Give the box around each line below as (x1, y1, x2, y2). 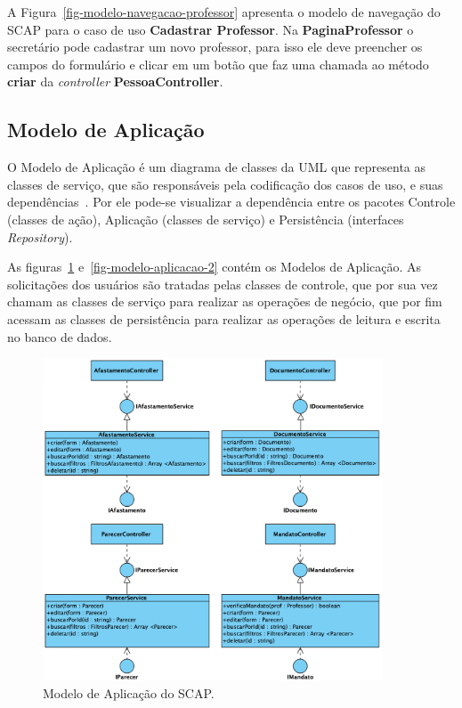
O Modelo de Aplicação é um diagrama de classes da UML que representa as (7, 158, 426, 176)
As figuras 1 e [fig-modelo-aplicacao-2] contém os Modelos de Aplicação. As (7, 257, 422, 276)
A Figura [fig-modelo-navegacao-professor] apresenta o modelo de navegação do (7, 3, 441, 20)
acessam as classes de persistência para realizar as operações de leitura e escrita (7, 309, 441, 328)
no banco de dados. (7, 327, 112, 346)
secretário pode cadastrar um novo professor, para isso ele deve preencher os (7, 37, 423, 56)
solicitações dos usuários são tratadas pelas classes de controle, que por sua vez (7, 274, 438, 293)
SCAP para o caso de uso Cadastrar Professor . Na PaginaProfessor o (7, 20, 414, 38)
